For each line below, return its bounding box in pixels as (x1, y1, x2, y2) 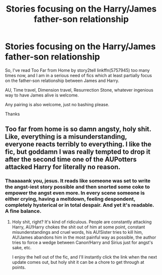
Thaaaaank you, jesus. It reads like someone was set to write (5, 178, 151, 184)
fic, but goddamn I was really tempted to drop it (5, 148, 151, 156)
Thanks (5, 111, 20, 117)
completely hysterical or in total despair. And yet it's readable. (5, 202, 154, 209)
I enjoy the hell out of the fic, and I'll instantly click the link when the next (12, 254, 157, 260)
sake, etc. (12, 244, 32, 250)
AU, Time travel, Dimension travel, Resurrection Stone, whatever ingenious (5, 87, 154, 93)
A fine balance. (5, 208, 42, 214)
